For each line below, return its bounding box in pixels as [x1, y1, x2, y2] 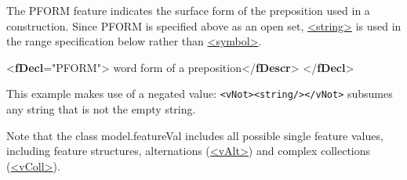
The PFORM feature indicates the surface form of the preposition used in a [6, 2, 370, 18]
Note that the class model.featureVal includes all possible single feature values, [6, 127, 383, 143]
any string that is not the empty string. [6, 101, 196, 117]
